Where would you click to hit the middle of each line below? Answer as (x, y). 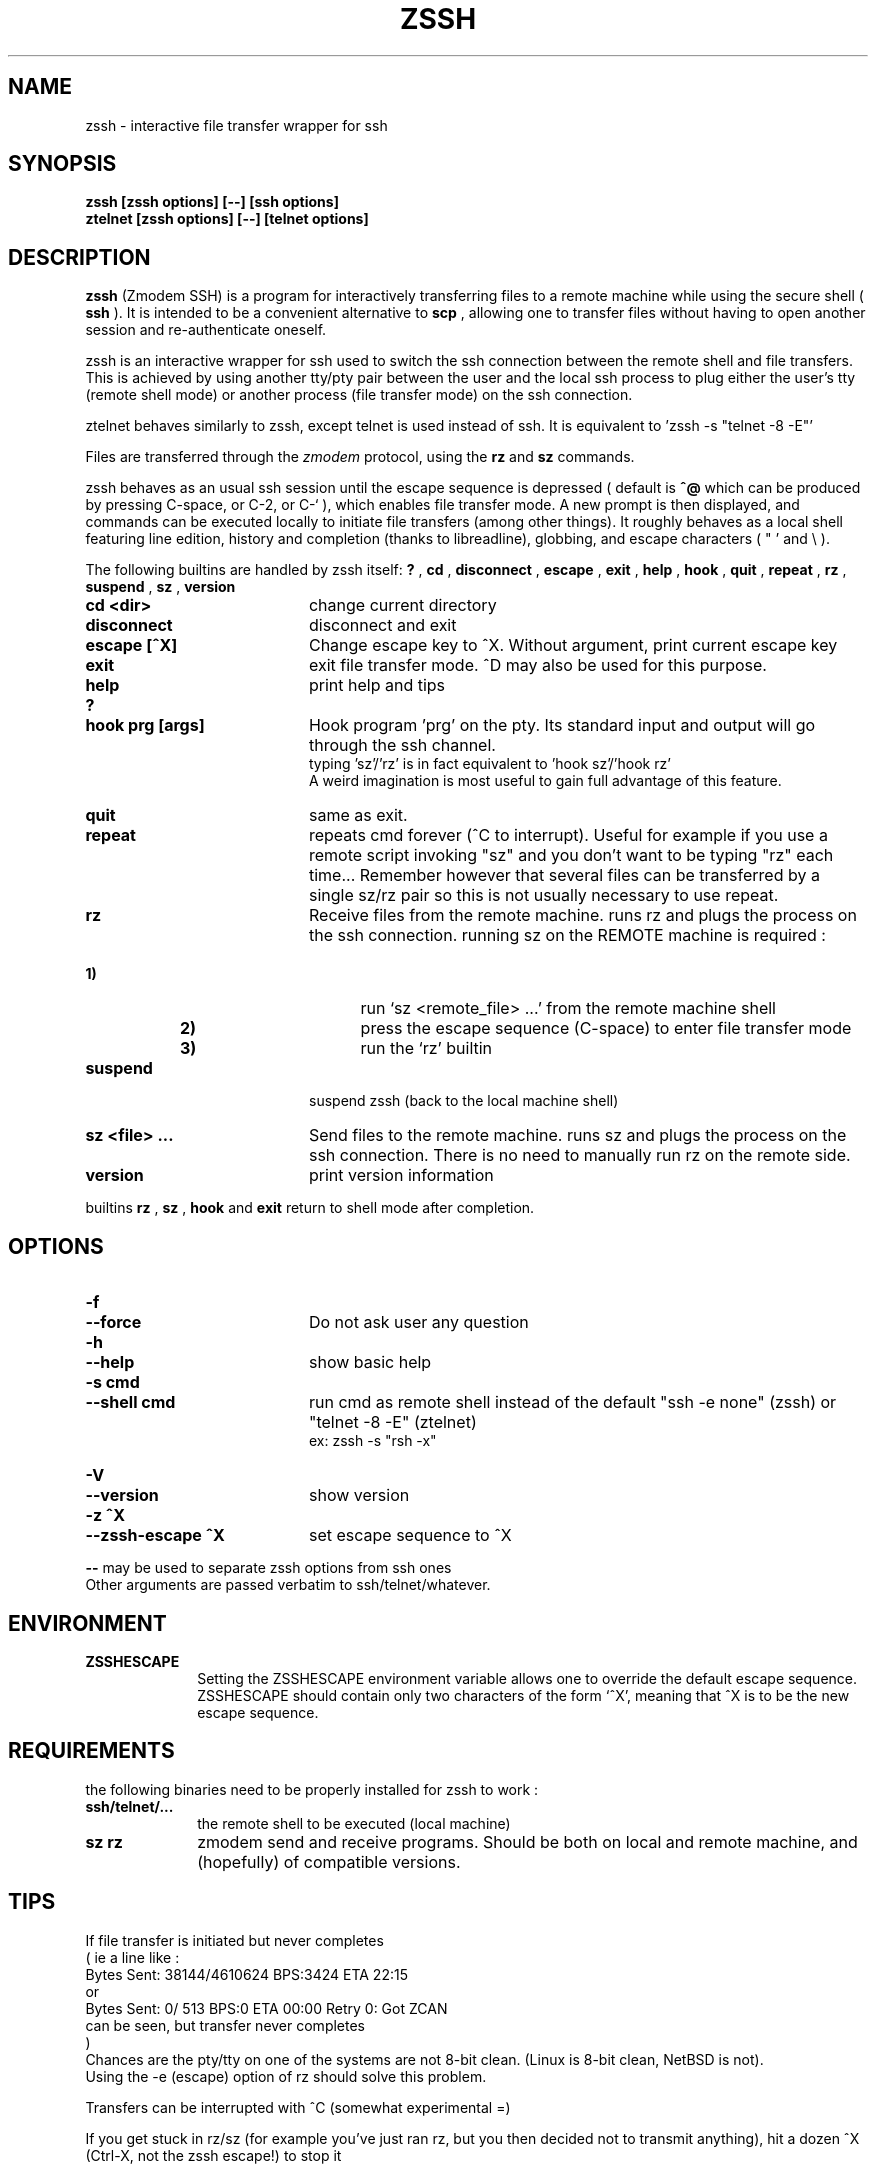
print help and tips (377, 685)
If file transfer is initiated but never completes (234, 1940)
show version (359, 1495)
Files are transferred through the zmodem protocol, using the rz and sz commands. (360, 457)
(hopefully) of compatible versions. (329, 1861)
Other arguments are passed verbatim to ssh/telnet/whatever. (288, 1585)
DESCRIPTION (79, 257)
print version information (401, 1175)
